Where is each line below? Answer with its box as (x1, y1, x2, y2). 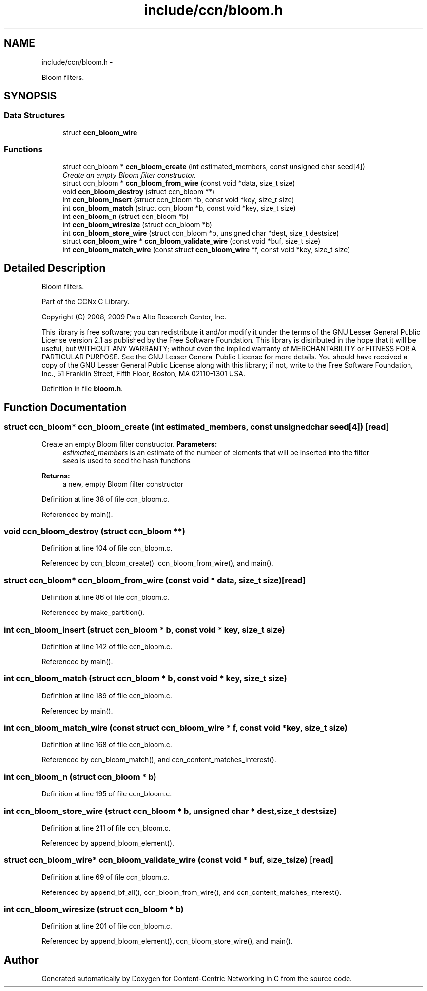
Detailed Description (4, 261, 106, 274)
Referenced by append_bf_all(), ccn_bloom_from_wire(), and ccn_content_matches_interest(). (41, 888, 342, 896)
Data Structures (4, 110, 65, 120)
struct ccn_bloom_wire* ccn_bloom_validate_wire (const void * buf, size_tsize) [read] (4, 855, 333, 865)
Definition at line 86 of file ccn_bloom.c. (41, 593, 170, 602)
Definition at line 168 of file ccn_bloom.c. (41, 740, 172, 749)
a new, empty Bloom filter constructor (62, 479, 184, 488)
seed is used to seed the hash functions (62, 456, 191, 465)
